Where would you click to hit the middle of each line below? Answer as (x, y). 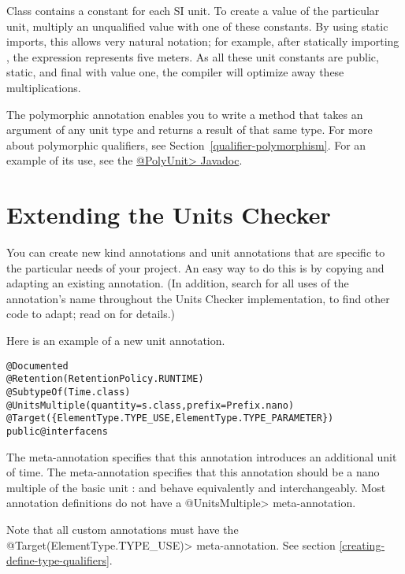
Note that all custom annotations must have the (123, 529)
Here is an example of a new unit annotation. (116, 341)
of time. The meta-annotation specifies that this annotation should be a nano (193, 472)
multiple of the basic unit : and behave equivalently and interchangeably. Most (196, 487)
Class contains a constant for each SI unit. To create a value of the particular (193, 10)
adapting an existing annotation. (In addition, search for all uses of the (178, 283)
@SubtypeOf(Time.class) (69, 392)
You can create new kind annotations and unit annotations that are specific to (196, 252)
